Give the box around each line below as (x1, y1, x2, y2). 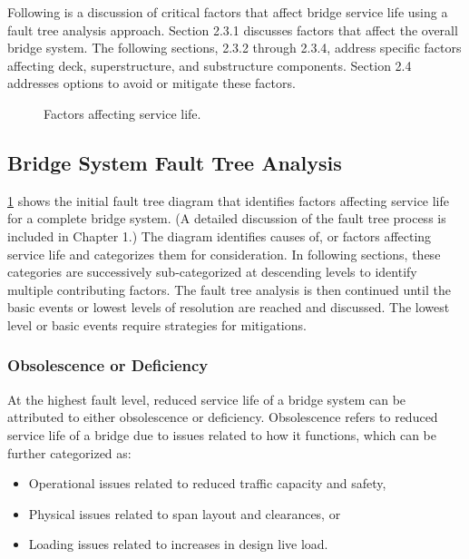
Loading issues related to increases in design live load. (28, 534, 328, 554)
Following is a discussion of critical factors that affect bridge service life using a (7, 3, 448, 21)
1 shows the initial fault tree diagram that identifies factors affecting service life (7, 191, 450, 210)
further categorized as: (7, 443, 132, 462)
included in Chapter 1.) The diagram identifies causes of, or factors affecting (7, 226, 432, 245)
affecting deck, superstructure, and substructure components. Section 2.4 (7, 55, 412, 74)
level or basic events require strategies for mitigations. (7, 315, 307, 334)
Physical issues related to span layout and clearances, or (28, 504, 341, 523)
